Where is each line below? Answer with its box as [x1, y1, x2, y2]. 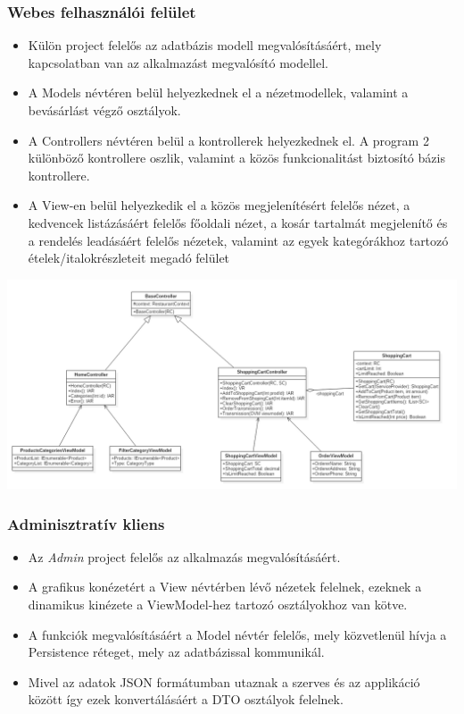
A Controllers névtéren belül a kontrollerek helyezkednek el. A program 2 [28, 130, 429, 149]
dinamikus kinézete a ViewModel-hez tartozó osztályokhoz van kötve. [28, 595, 408, 614]
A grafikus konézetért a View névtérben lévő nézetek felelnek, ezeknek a [28, 577, 422, 596]
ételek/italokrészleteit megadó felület [28, 248, 230, 267]
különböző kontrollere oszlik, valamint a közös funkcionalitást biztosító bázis [28, 148, 445, 167]
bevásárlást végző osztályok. [28, 101, 181, 119]
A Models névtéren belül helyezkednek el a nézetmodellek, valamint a [28, 83, 409, 102]
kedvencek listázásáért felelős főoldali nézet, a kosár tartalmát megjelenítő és [28, 213, 448, 231]
